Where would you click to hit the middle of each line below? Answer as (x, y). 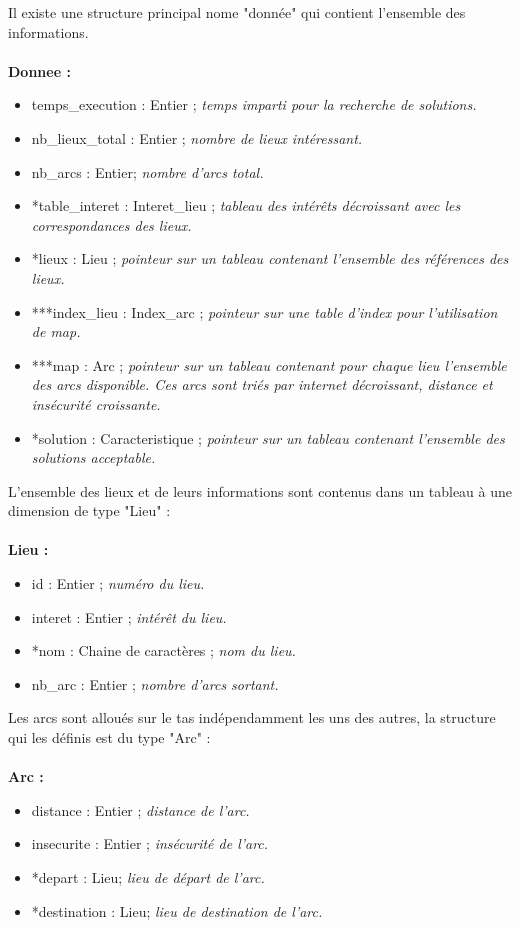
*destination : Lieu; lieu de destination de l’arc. (177, 910)
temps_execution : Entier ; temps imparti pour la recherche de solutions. (254, 104)
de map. (56, 331)
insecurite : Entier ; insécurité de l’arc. (150, 843)
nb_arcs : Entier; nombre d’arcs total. (147, 171)
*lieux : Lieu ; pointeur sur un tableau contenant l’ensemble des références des (270, 258)
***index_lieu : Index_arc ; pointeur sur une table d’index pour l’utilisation (264, 311)
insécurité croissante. (96, 403)
